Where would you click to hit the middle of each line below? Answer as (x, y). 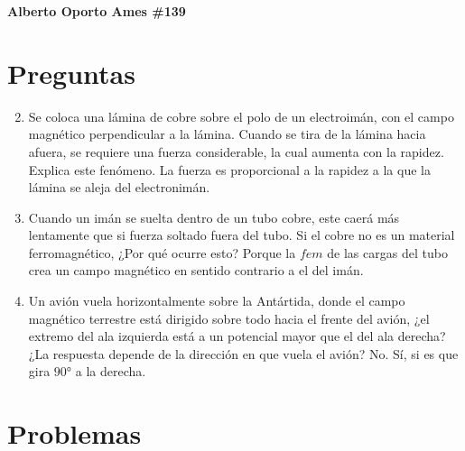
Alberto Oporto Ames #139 (97, 11)
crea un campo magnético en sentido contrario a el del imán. (196, 270)
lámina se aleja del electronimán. (119, 187)
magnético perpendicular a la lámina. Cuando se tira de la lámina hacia (227, 134)
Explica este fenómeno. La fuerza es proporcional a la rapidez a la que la (229, 169)
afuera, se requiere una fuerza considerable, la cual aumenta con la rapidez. (236, 151)
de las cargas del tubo (387, 252)
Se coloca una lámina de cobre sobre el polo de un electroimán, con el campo (241, 116)
